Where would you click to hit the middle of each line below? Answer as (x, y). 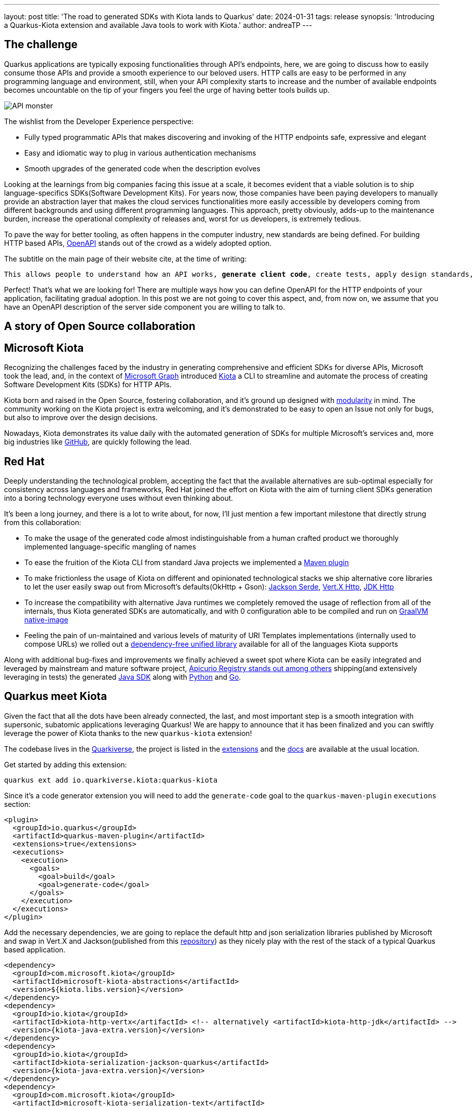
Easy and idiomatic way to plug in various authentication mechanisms (140, 153)
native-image (46, 619)
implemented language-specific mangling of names (110, 546)
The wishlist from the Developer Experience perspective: (99, 121)
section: (17, 804)
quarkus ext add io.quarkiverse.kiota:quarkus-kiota (111, 780)
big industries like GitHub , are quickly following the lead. (98, 442)
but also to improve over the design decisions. (81, 418)
